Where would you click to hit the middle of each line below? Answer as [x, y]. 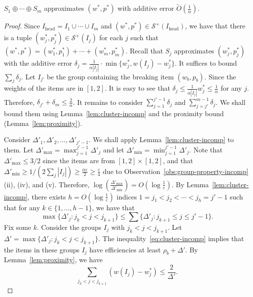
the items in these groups [42, 249]
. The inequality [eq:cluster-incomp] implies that [171, 238]
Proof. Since [22, 26]
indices [127, 196]
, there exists [47, 196]
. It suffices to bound [206, 63]
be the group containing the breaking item [110, 76]
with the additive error [38, 63]
